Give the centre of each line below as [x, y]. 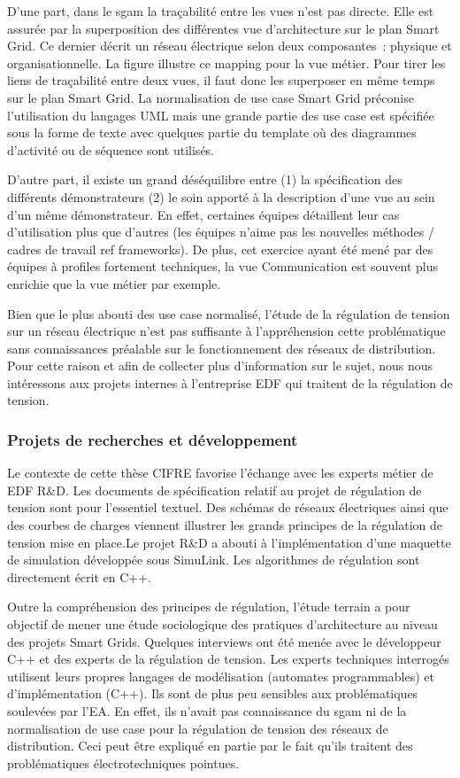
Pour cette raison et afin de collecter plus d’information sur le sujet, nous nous [220, 366]
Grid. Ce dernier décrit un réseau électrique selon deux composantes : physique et [230, 46]
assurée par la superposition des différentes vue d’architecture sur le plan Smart [223, 28]
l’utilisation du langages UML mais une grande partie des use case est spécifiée [221, 115]
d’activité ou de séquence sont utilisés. [111, 149]
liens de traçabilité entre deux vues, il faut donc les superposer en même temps [221, 80]
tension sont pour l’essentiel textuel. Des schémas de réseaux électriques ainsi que [228, 507]
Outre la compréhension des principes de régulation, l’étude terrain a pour [209, 607]
